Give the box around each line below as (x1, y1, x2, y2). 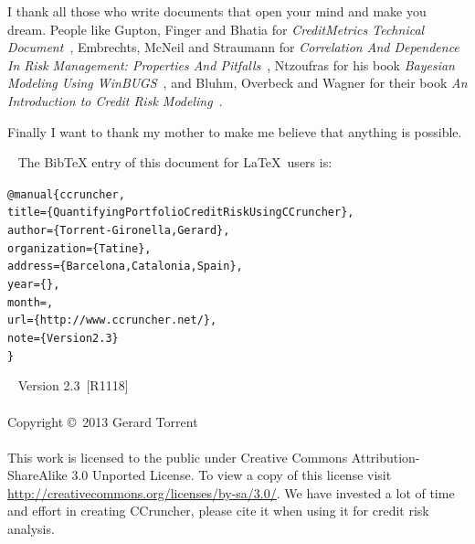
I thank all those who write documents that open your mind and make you (7, 2, 427, 20)
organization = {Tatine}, (7, 241, 152, 255)
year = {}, (7, 278, 60, 292)
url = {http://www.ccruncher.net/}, (7, 314, 217, 327)
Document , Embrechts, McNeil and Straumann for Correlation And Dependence (7, 37, 459, 57)
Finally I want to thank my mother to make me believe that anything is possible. (7, 122, 462, 141)
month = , (7, 295, 54, 309)
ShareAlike (7, 465, 68, 485)
